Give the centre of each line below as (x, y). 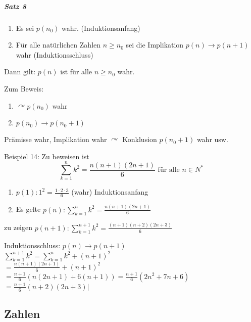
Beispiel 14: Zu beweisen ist (47, 156)
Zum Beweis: (24, 88)
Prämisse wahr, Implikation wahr (56, 139)
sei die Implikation (155, 45)
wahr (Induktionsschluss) (55, 54)
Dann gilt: (20, 72)
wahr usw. (212, 139)
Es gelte (28, 209)
